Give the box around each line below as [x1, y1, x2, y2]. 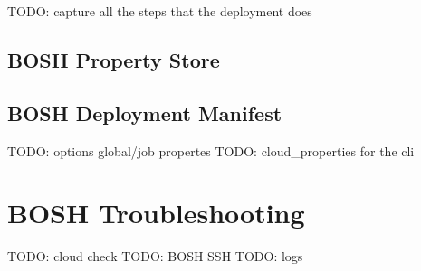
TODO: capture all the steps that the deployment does [7, 2, 312, 20]
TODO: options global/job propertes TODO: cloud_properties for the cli [7, 141, 415, 160]
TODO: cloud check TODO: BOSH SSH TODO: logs [7, 247, 303, 266]
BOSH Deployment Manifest [7, 98, 282, 126]
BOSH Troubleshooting [7, 194, 305, 231]
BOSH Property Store [7, 45, 220, 73]
